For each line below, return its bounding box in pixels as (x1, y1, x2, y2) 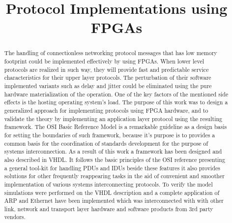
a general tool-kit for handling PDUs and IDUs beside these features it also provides (4, 163, 220, 172)
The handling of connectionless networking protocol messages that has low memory (4, 49, 217, 57)
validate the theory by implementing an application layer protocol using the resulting (4, 114, 223, 123)
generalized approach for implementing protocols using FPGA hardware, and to (4, 106, 208, 114)
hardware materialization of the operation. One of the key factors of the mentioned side (4, 90, 229, 98)
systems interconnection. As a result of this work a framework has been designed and (4, 147, 222, 156)
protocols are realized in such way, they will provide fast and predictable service (4, 65, 209, 73)
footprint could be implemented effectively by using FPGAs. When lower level (4, 57, 204, 65)
